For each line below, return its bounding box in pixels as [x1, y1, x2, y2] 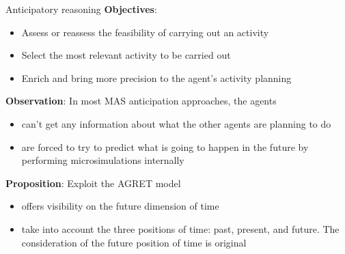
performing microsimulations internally [21, 153, 184, 167]
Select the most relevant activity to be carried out [21, 48, 231, 62]
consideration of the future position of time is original [21, 235, 247, 249]
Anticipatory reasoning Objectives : [5, 2, 157, 16]
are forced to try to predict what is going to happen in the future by [21, 139, 309, 154]
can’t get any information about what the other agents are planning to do [21, 116, 331, 130]
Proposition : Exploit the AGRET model [5, 175, 181, 190]
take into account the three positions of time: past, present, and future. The [21, 221, 340, 236]
